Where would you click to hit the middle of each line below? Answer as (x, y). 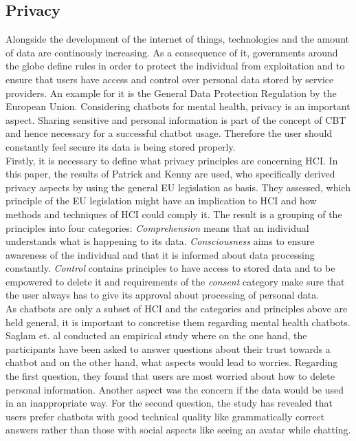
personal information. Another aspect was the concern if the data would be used (175, 389)
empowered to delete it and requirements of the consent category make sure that (175, 281)
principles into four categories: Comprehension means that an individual (157, 227)
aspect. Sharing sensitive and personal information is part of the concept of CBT (176, 119)
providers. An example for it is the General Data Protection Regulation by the (171, 93)
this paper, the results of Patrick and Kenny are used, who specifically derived (170, 174)
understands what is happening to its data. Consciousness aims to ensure (160, 241)
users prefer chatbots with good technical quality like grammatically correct (165, 416)
